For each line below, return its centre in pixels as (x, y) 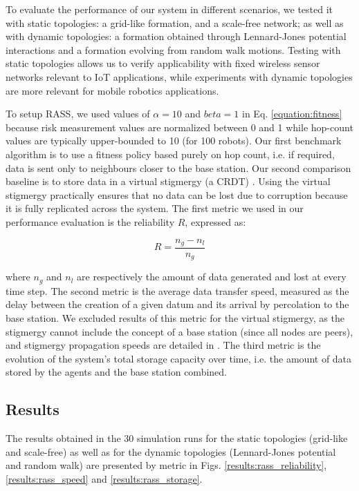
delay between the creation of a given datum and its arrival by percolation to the (177, 304)
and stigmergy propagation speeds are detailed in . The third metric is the (163, 345)
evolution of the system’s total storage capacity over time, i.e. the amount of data (179, 358)
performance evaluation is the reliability (90, 221)
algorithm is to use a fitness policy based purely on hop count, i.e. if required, (170, 154)
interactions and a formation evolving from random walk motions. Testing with (173, 49)
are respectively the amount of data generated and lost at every (212, 277)
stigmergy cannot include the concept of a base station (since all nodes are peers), (179, 331)
